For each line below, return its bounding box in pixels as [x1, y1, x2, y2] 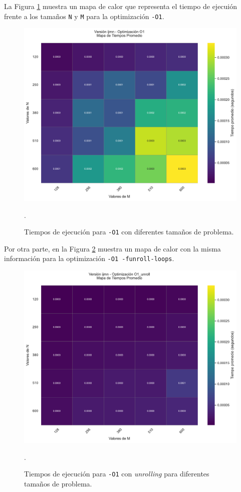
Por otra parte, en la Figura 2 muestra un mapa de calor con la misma [4, 243, 221, 254]
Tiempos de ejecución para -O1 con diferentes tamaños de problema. [24, 226, 234, 237]
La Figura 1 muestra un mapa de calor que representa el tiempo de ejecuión [4, 1, 237, 11]
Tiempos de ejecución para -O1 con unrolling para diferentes [24, 468, 209, 479]
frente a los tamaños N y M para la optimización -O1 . [4, 11, 164, 21]
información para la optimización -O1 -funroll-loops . [4, 253, 174, 264]
